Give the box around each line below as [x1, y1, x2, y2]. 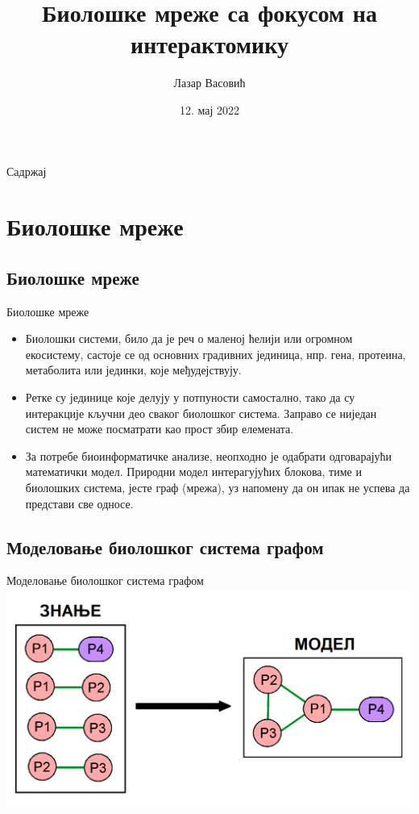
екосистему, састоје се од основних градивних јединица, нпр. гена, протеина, [25, 345, 406, 362]
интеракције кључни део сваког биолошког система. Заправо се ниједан [25, 404, 377, 421]
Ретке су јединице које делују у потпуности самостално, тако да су [25, 389, 355, 406]
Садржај [6, 162, 47, 179]
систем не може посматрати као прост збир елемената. [25, 420, 294, 437]
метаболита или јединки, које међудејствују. [25, 361, 242, 378]
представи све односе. [25, 495, 134, 511]
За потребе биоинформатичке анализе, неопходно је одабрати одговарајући [25, 447, 392, 464]
